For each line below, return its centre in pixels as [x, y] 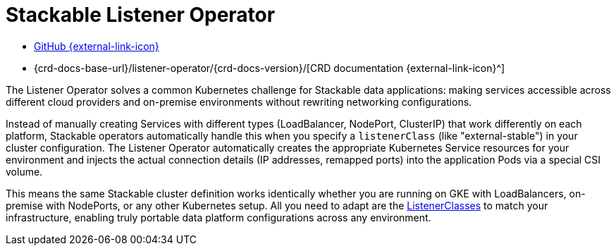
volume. [24, 171]
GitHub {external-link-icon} [97, 46]
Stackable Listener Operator [141, 15]
